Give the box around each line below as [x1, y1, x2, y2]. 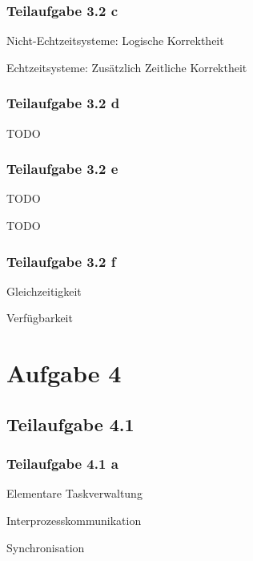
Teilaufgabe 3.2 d [6, 93, 120, 113]
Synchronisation [6, 539, 85, 555]
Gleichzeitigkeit [6, 282, 82, 299]
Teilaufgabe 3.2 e [6, 159, 118, 179]
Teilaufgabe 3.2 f [6, 251, 116, 271]
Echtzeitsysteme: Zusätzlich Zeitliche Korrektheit [6, 59, 247, 75]
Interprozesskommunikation [6, 512, 142, 528]
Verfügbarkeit [6, 309, 73, 326]
